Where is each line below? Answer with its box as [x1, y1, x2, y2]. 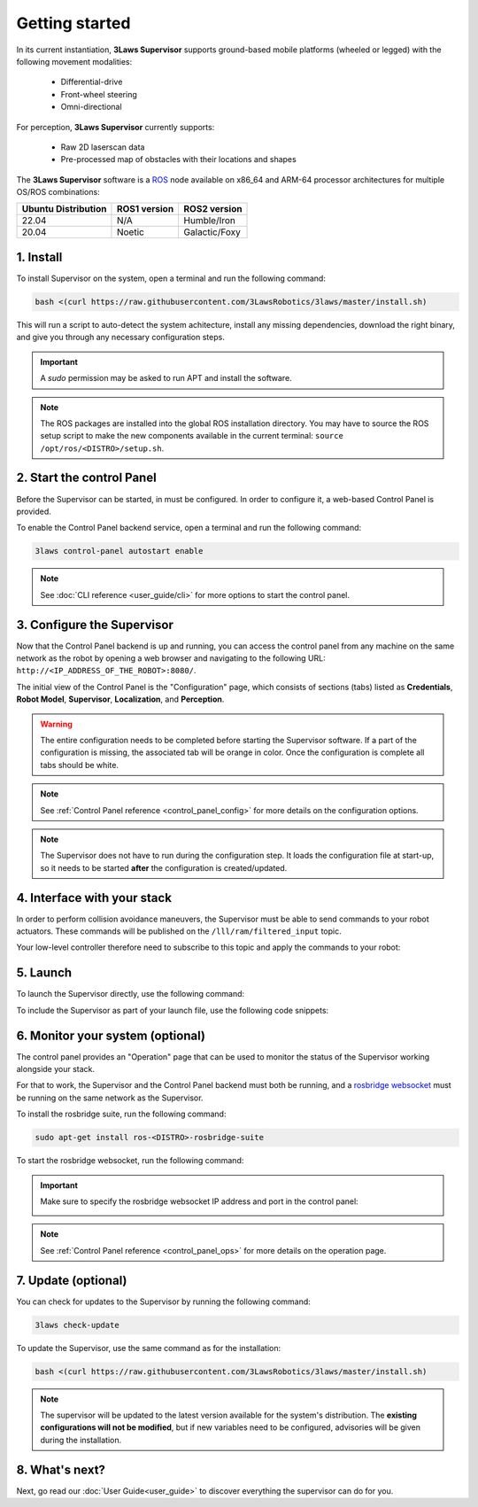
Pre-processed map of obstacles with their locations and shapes [60, 154, 297, 165]
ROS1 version [116, 203, 174, 215]
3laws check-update [35, 1320, 119, 1330]
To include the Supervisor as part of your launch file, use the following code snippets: [16, 1005, 329, 1015]
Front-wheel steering [60, 89, 137, 99]
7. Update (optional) [16, 1272, 127, 1288]
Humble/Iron [183, 214, 236, 227]
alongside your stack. [16, 1063, 96, 1074]
